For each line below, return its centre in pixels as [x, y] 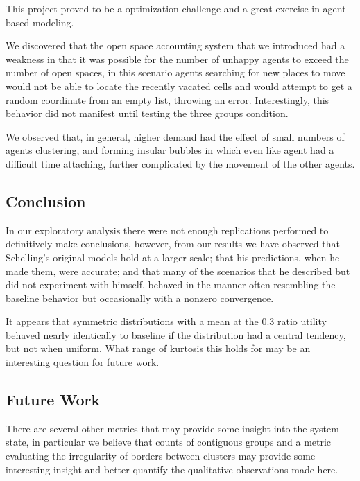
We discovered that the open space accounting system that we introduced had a [175, 45]
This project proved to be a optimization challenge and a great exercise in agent [176, 8]
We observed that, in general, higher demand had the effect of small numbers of [175, 136]
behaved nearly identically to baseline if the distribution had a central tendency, [176, 334]
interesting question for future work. [83, 362]
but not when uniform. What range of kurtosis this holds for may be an [158, 348]
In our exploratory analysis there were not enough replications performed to [167, 230]
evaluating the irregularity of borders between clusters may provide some [161, 456]
